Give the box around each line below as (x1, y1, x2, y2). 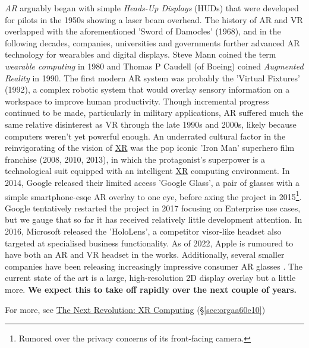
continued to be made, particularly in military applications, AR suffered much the (5, 106, 304, 119)
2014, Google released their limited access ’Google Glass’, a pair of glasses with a (5, 176, 300, 188)
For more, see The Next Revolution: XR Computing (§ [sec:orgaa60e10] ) (5, 303, 266, 315)
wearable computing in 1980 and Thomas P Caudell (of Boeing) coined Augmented (5, 59, 304, 72)
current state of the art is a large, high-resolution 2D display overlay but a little (5, 271, 296, 284)
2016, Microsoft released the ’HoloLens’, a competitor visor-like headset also (5, 224, 282, 237)
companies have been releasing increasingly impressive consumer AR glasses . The (5, 260, 303, 272)
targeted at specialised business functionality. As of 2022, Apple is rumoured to (5, 236, 294, 249)
